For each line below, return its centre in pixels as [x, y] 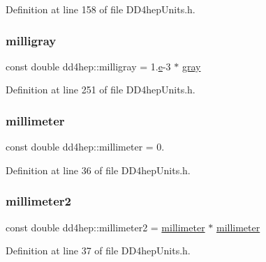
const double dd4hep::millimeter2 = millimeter [105, 227]
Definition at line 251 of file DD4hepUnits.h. [101, 90]
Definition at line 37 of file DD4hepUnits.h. [98, 251]
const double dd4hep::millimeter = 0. [85, 147]
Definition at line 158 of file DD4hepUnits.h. [101, 9]
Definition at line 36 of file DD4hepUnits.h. [98, 170]
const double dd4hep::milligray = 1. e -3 [88, 66]
